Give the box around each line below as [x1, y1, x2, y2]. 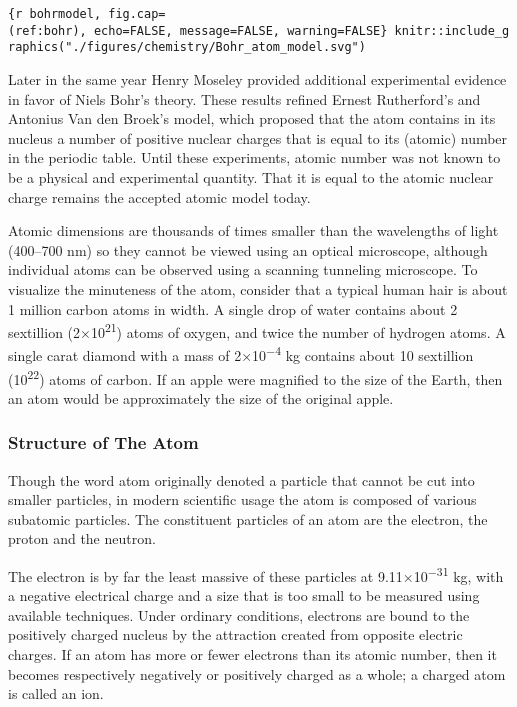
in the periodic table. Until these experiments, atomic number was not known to [8, 147, 501, 168]
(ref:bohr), [8, 23, 87, 38]
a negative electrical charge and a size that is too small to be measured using [8, 585, 480, 606]
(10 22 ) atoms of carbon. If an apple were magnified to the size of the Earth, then [8, 365, 503, 389]
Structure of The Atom [8, 430, 199, 455]
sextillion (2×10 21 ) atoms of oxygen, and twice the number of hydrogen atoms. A [8, 319, 506, 342]
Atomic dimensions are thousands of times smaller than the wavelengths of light [8, 220, 499, 241]
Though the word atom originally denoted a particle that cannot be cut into [8, 469, 475, 490]
